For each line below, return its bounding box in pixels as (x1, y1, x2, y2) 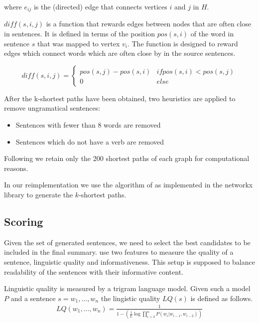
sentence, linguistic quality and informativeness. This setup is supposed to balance (4, 256, 255, 267)
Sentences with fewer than (15, 120, 96, 130)
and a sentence (10, 293, 56, 303)
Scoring (4, 213, 43, 229)
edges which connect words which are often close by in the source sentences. (4, 48, 236, 58)
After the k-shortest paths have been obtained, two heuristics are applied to (4, 93, 236, 103)
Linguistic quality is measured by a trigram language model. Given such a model (4, 283, 251, 294)
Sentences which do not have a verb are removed (15, 136, 164, 147)
